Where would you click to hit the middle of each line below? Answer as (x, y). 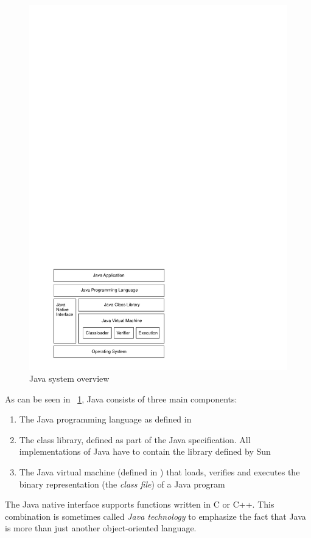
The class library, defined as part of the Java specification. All (135, 439)
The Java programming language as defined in (105, 419)
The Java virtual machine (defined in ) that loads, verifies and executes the (159, 472)
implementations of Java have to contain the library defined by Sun (145, 451)
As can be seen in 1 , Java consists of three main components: (121, 398)
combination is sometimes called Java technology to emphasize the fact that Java (155, 516)
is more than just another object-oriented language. (101, 528)
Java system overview (69, 378)
